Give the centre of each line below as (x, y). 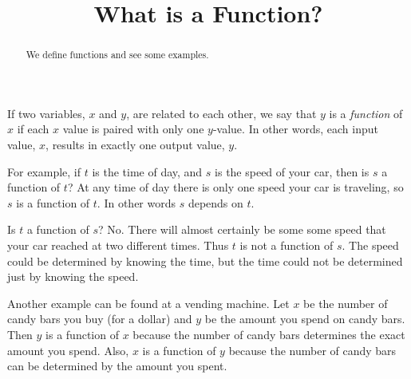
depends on (215, 202)
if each (33, 129)
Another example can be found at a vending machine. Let (148, 303)
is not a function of (287, 245)
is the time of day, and (147, 171)
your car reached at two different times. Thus (118, 245)
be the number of (346, 303)
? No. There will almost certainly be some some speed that (242, 229)
